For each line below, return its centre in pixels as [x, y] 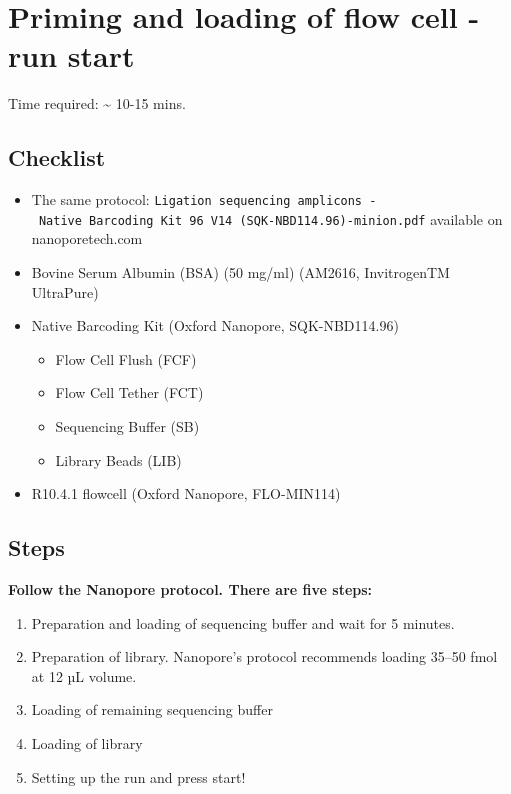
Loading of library [87, 742]
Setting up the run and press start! [138, 776]
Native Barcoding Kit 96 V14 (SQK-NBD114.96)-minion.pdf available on [270, 218]
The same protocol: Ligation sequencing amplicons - [204, 199]
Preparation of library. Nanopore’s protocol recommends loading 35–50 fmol [264, 656]
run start [71, 55]
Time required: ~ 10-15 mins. [97, 103]
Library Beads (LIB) [118, 459]
